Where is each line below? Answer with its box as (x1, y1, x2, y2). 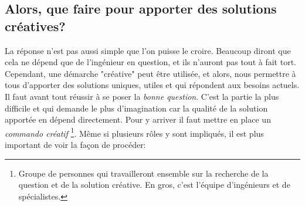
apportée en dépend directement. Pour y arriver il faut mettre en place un (5, 113, 271, 126)
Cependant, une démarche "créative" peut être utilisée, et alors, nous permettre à (5, 67, 296, 79)
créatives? (5, 16, 66, 35)
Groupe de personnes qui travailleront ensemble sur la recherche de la (18, 167, 269, 179)
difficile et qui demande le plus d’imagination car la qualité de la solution (5, 102, 268, 114)
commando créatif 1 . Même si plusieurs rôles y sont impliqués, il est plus (5, 125, 264, 139)
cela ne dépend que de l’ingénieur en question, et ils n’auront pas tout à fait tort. (5, 56, 296, 68)
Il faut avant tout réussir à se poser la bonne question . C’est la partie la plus (5, 90, 279, 102)
